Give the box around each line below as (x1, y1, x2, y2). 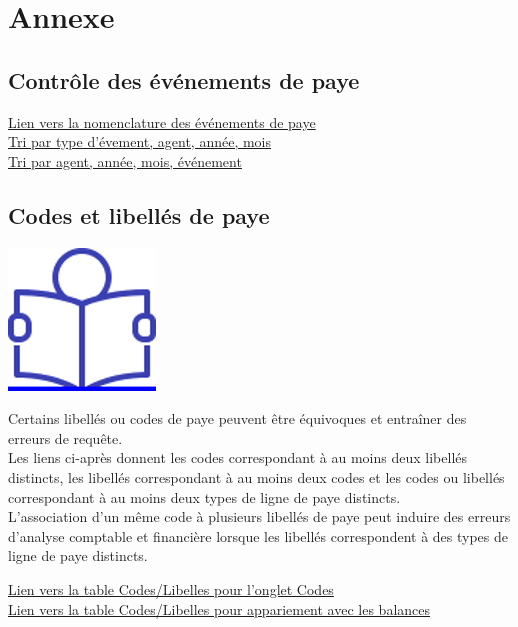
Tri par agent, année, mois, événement (8, 150, 242, 171)
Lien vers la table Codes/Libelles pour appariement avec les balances (8, 598, 431, 619)
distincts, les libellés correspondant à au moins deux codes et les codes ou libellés (8, 466, 505, 487)
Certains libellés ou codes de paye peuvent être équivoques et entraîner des (8, 408, 467, 429)
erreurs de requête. (8, 427, 123, 448)
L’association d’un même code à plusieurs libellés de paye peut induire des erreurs (8, 506, 511, 527)
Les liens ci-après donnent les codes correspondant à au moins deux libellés (8, 447, 468, 468)
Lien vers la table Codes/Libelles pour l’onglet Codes (8, 578, 334, 599)
